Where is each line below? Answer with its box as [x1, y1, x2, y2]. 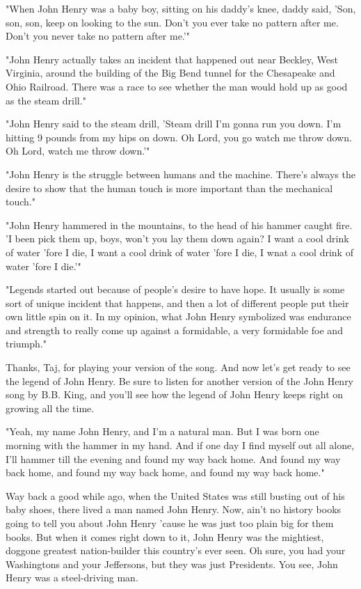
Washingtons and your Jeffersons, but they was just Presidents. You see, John [6, 556, 338, 571]
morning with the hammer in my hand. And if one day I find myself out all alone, [6, 438, 355, 453]
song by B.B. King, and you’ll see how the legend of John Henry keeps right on [6, 387, 344, 402]
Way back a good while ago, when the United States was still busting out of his [6, 488, 345, 503]
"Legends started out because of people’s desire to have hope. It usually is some [6, 282, 345, 297]
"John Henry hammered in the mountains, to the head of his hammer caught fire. [6, 217, 353, 232]
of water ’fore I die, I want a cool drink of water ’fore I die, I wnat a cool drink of [6, 244, 353, 259]
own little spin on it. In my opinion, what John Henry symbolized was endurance [6, 309, 351, 324]
